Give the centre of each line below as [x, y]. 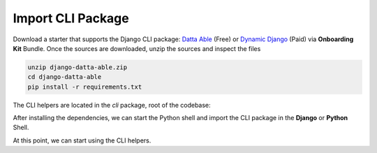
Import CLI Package [71, 18]
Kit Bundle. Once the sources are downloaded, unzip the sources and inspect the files [137, 48]
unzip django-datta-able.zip [77, 67]
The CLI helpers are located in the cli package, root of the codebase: [112, 105]
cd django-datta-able [65, 77]
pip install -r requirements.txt [85, 87]
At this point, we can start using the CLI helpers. [82, 140]
